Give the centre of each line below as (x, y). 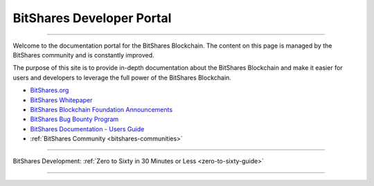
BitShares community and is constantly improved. (84, 55)
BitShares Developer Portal (92, 18)
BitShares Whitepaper (61, 100)
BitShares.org (50, 91)
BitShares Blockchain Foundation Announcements (101, 109)
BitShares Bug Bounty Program (74, 119)
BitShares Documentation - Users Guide (87, 129)
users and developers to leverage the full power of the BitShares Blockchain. (122, 77)
